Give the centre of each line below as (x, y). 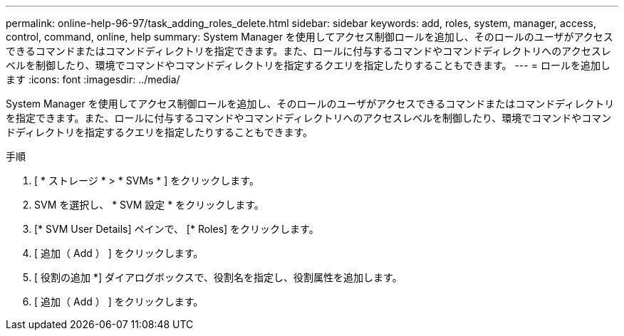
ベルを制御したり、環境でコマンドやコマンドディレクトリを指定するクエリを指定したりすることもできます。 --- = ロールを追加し (308, 65)
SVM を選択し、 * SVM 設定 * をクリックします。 (149, 205)
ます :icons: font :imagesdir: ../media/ (93, 79)
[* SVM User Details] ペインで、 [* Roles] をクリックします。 (177, 229)
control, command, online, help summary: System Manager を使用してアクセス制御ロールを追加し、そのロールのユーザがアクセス (310, 37)
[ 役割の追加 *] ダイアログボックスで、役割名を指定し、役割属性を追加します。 (218, 277)
